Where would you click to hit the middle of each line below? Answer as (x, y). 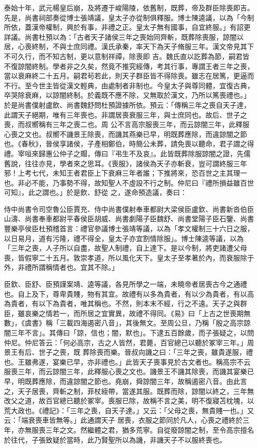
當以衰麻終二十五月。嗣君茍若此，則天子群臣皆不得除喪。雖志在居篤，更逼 (126, 76)
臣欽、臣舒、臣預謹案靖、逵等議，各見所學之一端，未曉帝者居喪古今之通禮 (126, 284)
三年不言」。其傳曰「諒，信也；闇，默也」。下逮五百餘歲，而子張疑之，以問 (132, 332)
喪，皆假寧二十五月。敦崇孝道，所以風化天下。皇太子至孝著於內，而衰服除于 (129, 257)
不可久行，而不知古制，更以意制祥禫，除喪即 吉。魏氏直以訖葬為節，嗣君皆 (127, 56)
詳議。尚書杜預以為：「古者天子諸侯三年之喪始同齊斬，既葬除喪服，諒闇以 (124, 36)
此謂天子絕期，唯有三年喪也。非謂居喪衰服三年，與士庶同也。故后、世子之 (126, 114)
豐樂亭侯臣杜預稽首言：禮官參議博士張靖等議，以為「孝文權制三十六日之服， (129, 228)
